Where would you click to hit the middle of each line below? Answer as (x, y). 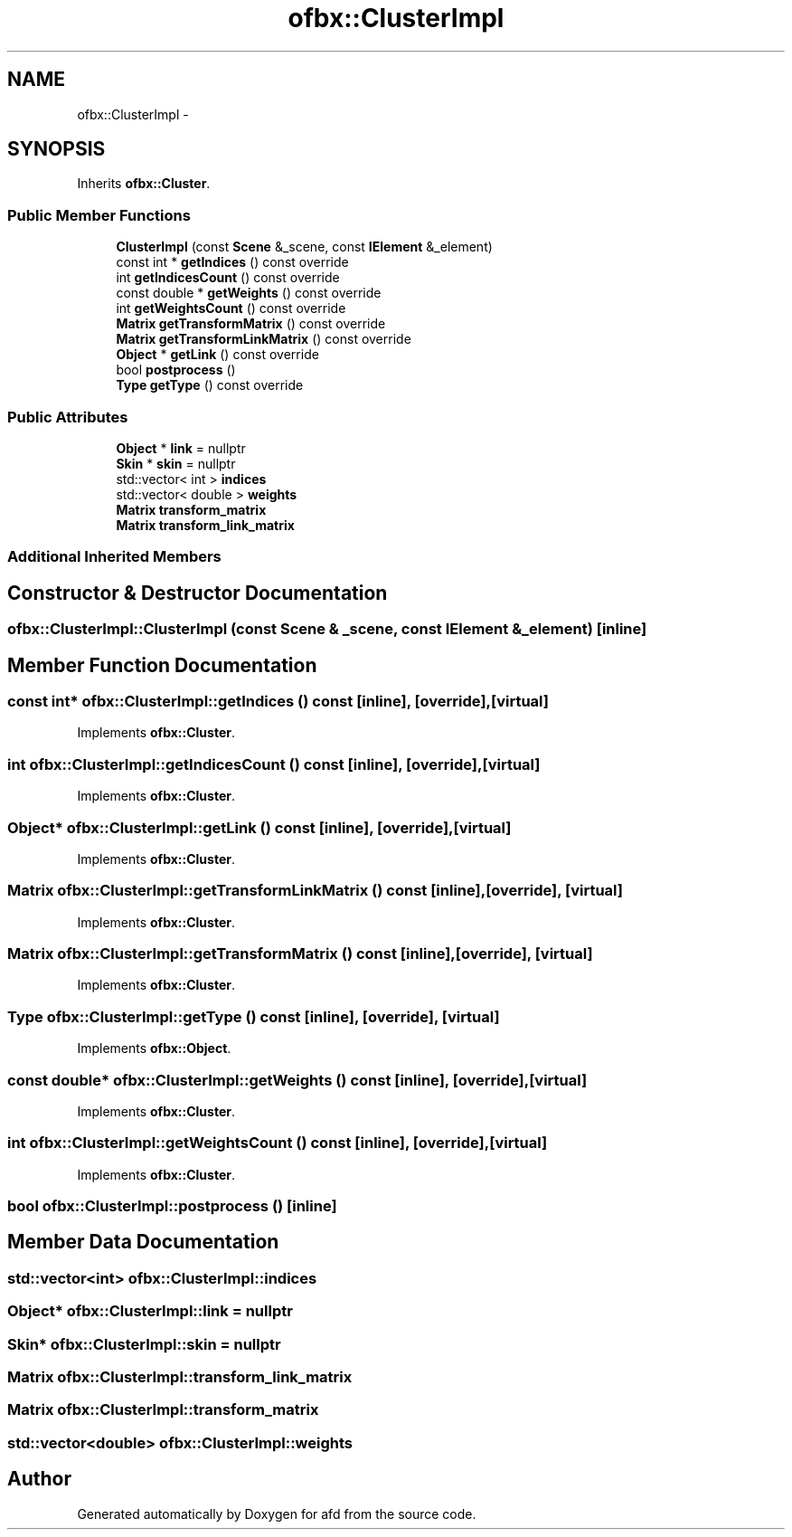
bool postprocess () (176, 370)
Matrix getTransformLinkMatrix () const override (264, 339)
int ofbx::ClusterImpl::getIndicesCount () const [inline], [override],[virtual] (274, 764)
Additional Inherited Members (114, 557)
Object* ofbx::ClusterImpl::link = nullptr (150, 1311)
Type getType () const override (210, 385)
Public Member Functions (99, 215)
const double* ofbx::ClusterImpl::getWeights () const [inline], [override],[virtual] (297, 1080)
